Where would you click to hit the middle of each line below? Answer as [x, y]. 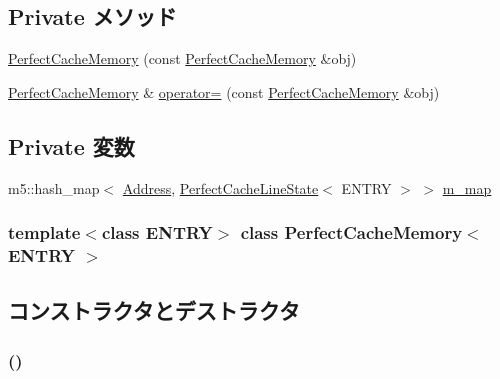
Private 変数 [71, 145]
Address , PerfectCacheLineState [220, 187]
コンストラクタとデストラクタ [154, 310]
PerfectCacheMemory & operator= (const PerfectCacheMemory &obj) [224, 91]
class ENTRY [157, 232]
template [44, 232]
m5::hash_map [54, 187]
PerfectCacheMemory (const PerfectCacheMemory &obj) [182, 58]
